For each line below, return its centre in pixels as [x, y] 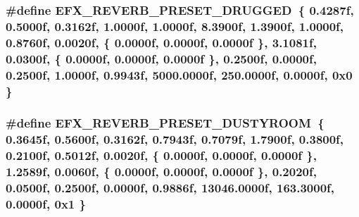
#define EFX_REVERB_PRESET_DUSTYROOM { [165, 123]
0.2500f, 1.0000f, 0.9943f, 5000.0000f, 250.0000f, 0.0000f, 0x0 [179, 74]
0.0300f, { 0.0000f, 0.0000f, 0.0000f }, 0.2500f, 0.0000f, [161, 58]
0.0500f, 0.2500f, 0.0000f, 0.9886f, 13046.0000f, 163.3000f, [170, 188]
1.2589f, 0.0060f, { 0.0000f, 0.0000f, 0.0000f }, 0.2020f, [161, 172]
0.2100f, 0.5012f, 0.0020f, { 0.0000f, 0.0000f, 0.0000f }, [161, 155]
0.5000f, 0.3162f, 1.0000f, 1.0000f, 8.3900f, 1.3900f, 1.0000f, [175, 26]
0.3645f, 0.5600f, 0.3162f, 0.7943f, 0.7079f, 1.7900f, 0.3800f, [175, 139]
